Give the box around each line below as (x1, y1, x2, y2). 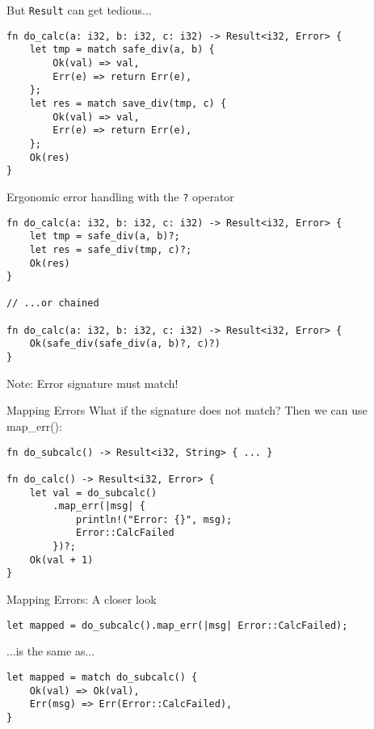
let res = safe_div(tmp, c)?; (29, 243, 192, 255)
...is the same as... (6, 643, 95, 659)
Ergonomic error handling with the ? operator (6, 188, 234, 204)
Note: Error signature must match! (6, 374, 179, 391)
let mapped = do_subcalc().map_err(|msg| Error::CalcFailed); (6, 619, 348, 631)
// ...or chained (6, 297, 99, 310)
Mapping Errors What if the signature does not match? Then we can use (6, 402, 368, 419)
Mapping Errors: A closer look (6, 591, 157, 608)
